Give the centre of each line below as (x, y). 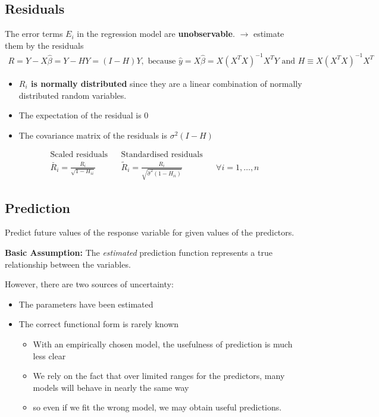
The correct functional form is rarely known (99, 324)
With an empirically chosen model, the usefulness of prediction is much (163, 344)
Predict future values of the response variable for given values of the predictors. (150, 232)
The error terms (34, 34)
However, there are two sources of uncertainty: (89, 284)
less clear (49, 355)
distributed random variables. (73, 95)
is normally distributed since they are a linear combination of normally (166, 83)
